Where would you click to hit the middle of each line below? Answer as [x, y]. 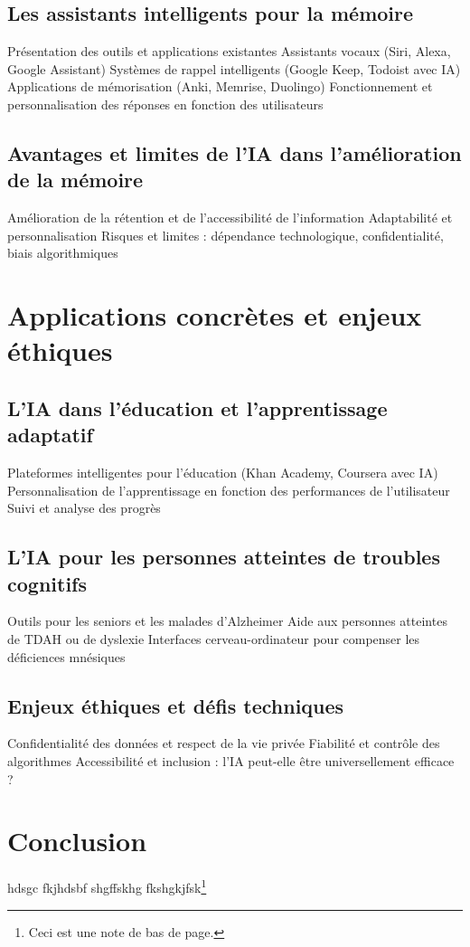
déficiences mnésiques [66, 656]
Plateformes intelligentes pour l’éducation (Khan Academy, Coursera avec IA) [223, 473]
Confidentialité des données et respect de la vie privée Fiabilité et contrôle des [224, 743]
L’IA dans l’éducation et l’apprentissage [197, 407]
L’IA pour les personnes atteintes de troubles [224, 557]
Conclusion [77, 841]
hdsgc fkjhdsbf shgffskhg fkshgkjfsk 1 [107, 886]
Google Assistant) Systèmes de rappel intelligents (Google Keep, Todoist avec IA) [234, 68]
